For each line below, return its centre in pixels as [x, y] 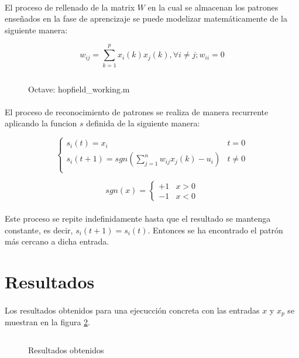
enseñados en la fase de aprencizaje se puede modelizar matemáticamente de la [146, 18]
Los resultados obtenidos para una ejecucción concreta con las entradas [132, 310]
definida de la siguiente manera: [143, 123]
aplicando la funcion [41, 123]
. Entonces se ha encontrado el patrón [215, 230]
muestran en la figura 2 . [48, 322]
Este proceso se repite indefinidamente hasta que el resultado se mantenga [138, 218]
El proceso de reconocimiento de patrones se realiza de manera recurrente [137, 111]
